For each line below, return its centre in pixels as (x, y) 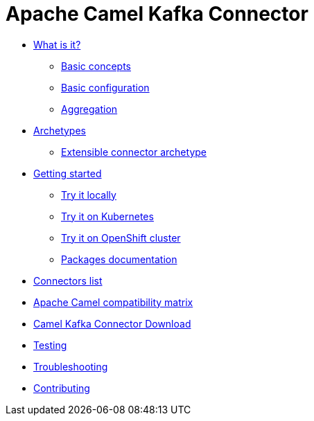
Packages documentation (119, 259)
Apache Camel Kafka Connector (157, 14)
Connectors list (68, 280)
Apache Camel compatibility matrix (113, 302)
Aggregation (89, 109)
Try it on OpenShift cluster (121, 238)
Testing (50, 345)
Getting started (68, 173)
